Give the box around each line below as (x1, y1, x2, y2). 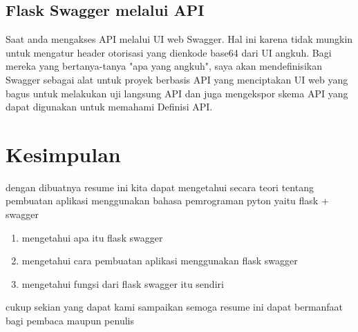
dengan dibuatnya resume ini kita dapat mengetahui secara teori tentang (6, 179, 314, 194)
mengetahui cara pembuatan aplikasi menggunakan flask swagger (21, 253, 298, 268)
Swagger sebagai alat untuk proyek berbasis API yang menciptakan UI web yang (6, 72, 348, 86)
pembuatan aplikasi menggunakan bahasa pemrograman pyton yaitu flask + (6, 193, 329, 208)
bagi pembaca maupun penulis (6, 313, 134, 328)
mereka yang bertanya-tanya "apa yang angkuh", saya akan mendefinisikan (6, 59, 322, 73)
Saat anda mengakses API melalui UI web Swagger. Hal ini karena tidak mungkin (6, 32, 353, 46)
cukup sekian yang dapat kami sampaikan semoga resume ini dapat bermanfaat (6, 300, 343, 314)
